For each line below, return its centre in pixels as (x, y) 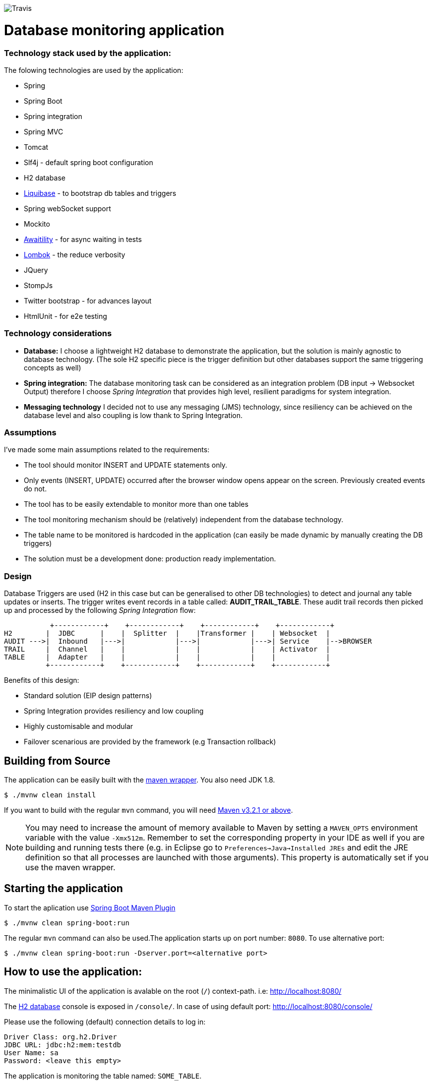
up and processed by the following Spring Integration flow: (100, 610)
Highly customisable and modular (79, 726)
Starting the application (63, 889)
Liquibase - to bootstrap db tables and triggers (100, 193)
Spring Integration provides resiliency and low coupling (114, 711)
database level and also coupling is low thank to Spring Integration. (133, 415)
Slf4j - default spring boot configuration (89, 162)
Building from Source (57, 761)
